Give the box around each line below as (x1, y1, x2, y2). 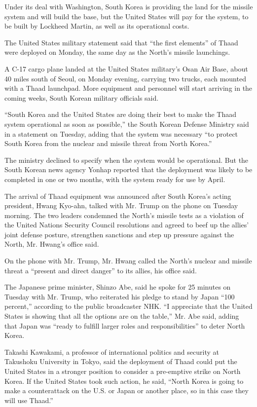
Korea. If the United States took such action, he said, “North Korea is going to (4, 375, 244, 386)
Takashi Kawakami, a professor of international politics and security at (4, 346, 219, 357)
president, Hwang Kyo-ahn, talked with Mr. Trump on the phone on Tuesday (4, 200, 238, 211)
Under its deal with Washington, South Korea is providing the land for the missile (4, 1, 253, 11)
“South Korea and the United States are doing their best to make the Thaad (4, 109, 237, 119)
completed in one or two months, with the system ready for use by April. (4, 174, 225, 184)
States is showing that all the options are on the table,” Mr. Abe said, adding (4, 311, 239, 321)
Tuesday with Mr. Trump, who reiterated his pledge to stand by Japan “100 (4, 291, 235, 301)
